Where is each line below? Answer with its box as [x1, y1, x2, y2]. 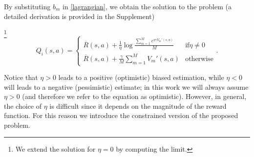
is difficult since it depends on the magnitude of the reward [49, 100, 227, 111]
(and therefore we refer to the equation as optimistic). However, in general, [22, 91, 247, 101]
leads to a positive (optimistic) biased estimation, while [58, 72, 224, 82]
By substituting [4, 1, 51, 11]
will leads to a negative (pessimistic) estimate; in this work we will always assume [4, 81, 249, 92]
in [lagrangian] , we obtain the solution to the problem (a [62, 1, 232, 11]
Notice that [4, 72, 38, 82]
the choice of [4, 100, 42, 111]
